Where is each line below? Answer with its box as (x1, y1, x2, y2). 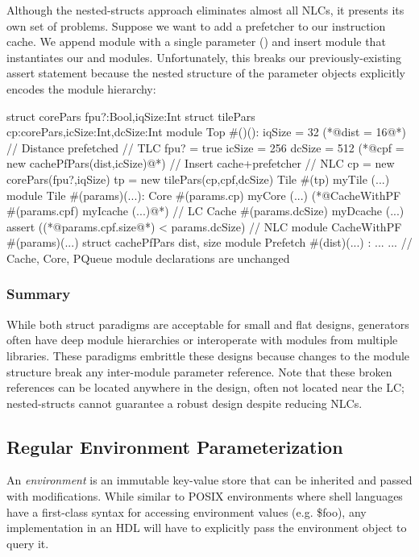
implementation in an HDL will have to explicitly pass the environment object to (6, 519, 407, 536)
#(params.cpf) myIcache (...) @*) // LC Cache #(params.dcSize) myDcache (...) (6, 202, 404, 219)
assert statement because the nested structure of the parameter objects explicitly (6, 64, 405, 81)
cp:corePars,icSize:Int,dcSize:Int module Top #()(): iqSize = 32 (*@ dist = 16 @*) (6, 123, 406, 140)
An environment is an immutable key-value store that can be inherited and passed (6, 472, 413, 488)
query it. (6, 534, 49, 551)
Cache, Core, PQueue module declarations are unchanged (6, 249, 290, 266)
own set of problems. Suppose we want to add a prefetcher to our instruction (6, 17, 386, 34)
